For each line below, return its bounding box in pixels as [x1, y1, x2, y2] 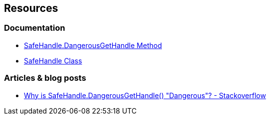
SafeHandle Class [24, 56, 82, 65]
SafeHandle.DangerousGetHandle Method [24, 41, 162, 50]
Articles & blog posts [4, 73, 86, 83]
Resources [4, 2, 58, 14]
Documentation [4, 23, 65, 33]
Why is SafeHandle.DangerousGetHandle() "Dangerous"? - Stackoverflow [24, 91, 266, 100]
